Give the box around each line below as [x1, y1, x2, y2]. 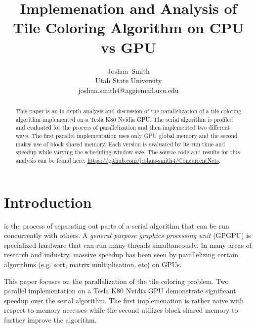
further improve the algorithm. [4, 314, 97, 325]
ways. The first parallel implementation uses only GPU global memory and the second [15, 132, 238, 140]
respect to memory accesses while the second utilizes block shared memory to [4, 305, 238, 315]
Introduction [4, 191, 92, 212]
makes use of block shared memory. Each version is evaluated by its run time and [15, 140, 225, 148]
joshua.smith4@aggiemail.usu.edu [78, 85, 179, 95]
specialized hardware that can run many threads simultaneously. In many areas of [4, 239, 252, 250]
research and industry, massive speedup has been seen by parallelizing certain [4, 249, 239, 260]
